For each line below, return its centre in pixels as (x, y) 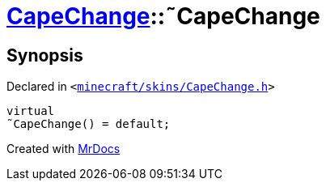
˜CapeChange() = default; (89, 124)
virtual (31, 111)
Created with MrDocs (64, 149)
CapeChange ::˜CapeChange (163, 16)
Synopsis (45, 55)
